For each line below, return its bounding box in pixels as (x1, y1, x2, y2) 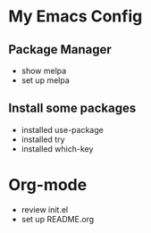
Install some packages (8, 101, 137, 116)
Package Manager (8, 42, 113, 57)
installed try (21, 134, 65, 145)
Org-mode (8, 175, 88, 195)
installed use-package (21, 124, 104, 135)
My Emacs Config (8, 6, 143, 27)
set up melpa (21, 75, 71, 86)
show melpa (21, 65, 67, 76)
